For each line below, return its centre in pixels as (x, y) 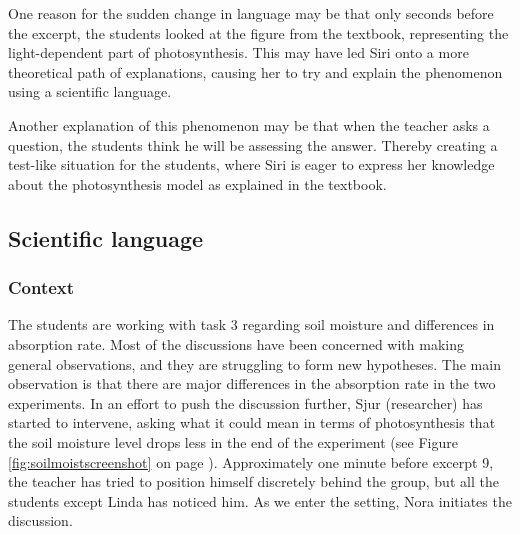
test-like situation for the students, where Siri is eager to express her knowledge (251, 164)
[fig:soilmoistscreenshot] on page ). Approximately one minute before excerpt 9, (251, 461)
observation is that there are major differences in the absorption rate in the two (252, 383)
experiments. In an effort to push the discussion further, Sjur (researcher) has (245, 402)
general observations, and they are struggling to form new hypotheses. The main (254, 363)
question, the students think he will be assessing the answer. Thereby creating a (253, 144)
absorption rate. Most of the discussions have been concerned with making (236, 343)
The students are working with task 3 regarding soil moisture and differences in (251, 324)
